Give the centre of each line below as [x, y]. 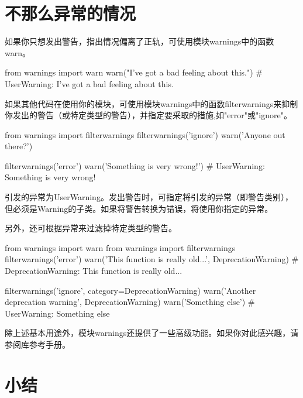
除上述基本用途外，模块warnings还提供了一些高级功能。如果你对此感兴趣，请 [152, 333]
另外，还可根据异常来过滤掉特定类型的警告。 [91, 228]
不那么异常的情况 [70, 13]
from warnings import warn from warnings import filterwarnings [120, 247]
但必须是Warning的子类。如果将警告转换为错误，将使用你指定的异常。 [139, 208]
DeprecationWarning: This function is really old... [94, 271]
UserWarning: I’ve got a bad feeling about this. [89, 83]
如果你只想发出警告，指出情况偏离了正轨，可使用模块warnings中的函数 [140, 41]
